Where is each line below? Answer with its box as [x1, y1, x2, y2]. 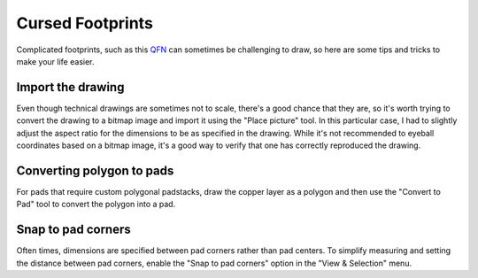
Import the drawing [16, 80, 125, 95]
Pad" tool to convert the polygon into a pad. [16, 199, 176, 210]
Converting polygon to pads [16, 163, 174, 178]
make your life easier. [16, 56, 95, 66]
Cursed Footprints [16, 13, 154, 33]
